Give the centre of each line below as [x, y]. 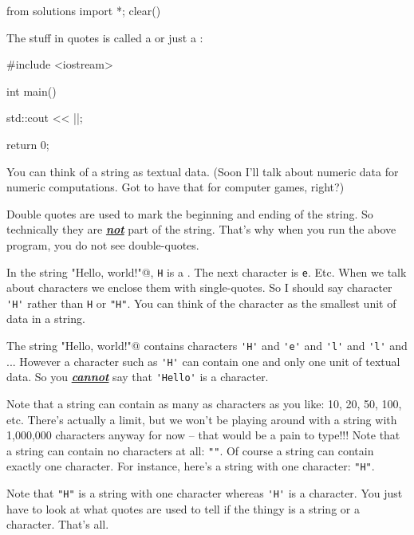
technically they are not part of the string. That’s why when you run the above [201, 229]
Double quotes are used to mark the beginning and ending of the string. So [190, 213]
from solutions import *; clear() [84, 10]
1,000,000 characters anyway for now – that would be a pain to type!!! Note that [203, 435]
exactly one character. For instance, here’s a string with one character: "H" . [191, 466]
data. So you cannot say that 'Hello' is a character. [138, 377]
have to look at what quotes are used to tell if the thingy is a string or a [183, 508]
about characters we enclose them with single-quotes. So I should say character [199, 287]
